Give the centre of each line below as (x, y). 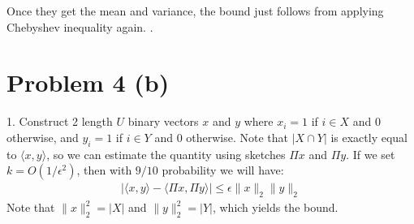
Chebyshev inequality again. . (80, 26)
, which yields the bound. (275, 207)
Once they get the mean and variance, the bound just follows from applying (195, 11)
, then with (104, 170)
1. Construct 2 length (60, 121)
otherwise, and (43, 137)
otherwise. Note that (237, 137)
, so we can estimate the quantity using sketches (166, 154)
